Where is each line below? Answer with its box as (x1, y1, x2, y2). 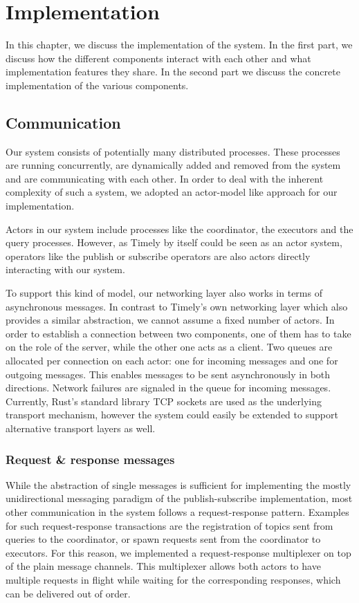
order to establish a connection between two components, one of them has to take (6, 326, 351, 340)
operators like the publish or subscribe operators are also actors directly (6, 248, 311, 263)
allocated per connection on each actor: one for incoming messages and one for (6, 353, 338, 368)
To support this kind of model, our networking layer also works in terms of (6, 286, 322, 300)
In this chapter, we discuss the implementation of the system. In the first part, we (6, 37, 353, 52)
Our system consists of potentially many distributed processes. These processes (6, 144, 340, 158)
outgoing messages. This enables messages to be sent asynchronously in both (6, 367, 331, 381)
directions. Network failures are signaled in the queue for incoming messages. (6, 380, 331, 395)
